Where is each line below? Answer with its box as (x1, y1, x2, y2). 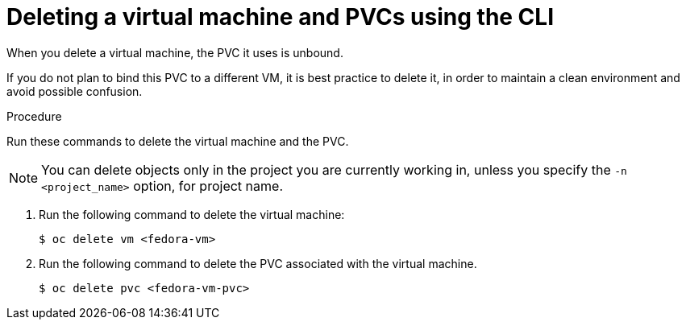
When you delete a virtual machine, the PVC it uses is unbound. (6, 45, 343, 60)
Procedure (6, 109, 62, 123)
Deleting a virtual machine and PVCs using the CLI (6, 3, 555, 31)
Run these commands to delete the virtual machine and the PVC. (6, 134, 349, 148)
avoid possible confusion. (6, 84, 143, 98)
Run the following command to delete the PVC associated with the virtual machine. (39, 256, 477, 270)
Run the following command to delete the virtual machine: (39, 207, 345, 221)
